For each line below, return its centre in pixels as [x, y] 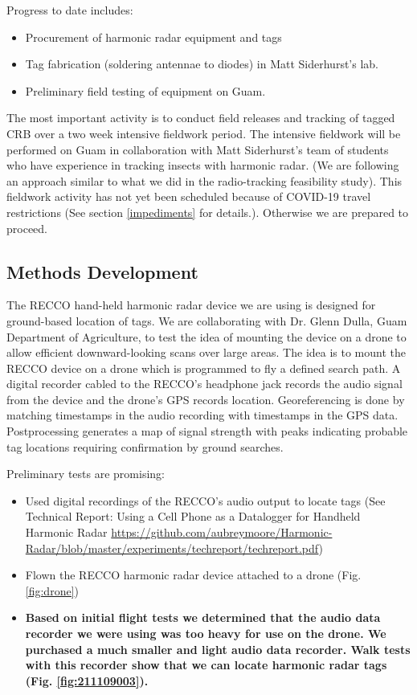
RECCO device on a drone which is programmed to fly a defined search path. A [204, 368]
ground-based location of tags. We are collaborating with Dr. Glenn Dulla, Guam [207, 320]
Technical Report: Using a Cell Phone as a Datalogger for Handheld [193, 516]
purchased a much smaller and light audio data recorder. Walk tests [218, 649]
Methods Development [102, 271]
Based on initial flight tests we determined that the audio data [203, 617]
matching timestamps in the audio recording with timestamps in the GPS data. [202, 415]
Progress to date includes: [70, 10]
